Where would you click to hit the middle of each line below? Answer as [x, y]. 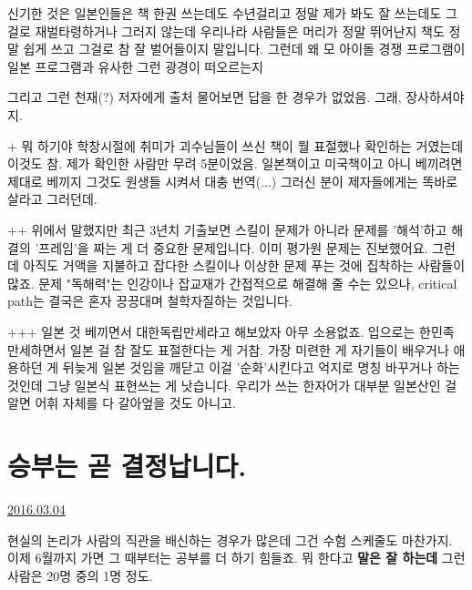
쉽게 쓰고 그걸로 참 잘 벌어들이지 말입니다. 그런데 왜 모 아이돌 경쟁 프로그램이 [244, 49]
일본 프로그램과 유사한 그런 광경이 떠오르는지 [135, 66]
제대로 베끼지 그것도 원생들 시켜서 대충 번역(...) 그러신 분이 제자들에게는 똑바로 [233, 181]
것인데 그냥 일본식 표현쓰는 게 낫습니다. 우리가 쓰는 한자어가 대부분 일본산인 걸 [232, 385]
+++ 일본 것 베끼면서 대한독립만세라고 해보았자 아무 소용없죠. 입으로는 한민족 [231, 331]
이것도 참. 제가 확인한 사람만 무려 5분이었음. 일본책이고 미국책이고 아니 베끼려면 [235, 163]
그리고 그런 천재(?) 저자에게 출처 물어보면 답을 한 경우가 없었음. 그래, [205, 97]
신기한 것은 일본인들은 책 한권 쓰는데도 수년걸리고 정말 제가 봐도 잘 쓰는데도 [225, 13]
